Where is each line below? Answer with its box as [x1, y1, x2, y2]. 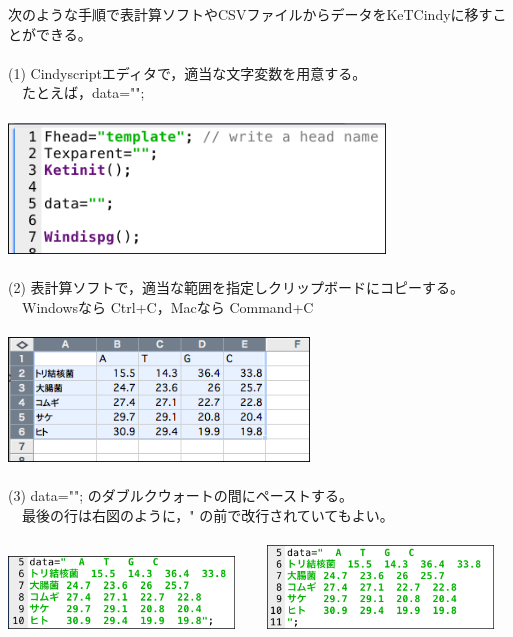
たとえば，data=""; [21, 82, 145, 103]
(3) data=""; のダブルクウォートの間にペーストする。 [8, 485, 354, 506]
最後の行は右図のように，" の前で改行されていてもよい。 [21, 505, 394, 526]
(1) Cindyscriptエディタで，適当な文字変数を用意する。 [8, 62, 367, 83]
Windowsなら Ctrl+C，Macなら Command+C [21, 296, 314, 317]
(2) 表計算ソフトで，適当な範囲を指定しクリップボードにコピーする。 [8, 277, 464, 297]
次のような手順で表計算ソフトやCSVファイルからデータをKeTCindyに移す [8, 4, 493, 24]
